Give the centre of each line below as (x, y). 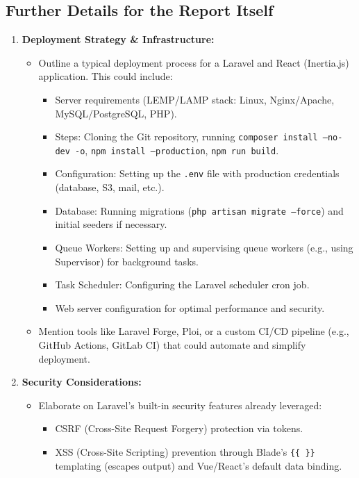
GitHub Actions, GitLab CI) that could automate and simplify (172, 344)
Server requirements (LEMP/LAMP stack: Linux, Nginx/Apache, (195, 99)
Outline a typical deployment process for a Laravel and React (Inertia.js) (194, 62)
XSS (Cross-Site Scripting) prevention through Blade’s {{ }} (185, 451)
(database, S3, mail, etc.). (110, 187)
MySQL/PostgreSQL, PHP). (116, 113)
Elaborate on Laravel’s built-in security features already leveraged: (180, 405)
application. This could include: (106, 76)
